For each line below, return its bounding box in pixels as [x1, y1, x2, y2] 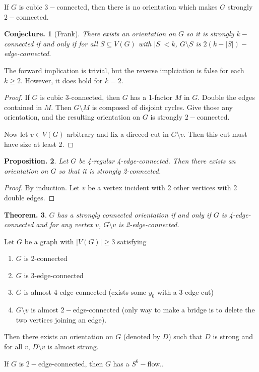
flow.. [147, 358, 164, 368]
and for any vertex [36, 219, 93, 230]
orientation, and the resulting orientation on [4, 112, 141, 122]
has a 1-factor [130, 92, 173, 102]
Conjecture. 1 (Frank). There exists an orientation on [4, 28, 176, 39]
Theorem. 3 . [4, 209, 47, 220]
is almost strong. [47, 341, 99, 352]
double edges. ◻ [4, 192, 55, 202]
